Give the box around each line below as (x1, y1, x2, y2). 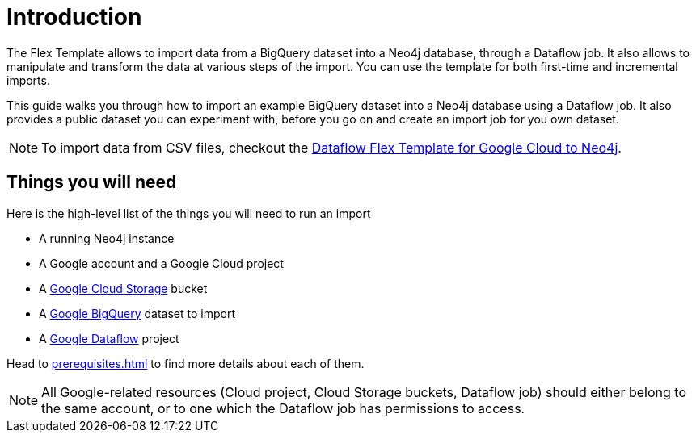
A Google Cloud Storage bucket (39, 281, 208, 295)
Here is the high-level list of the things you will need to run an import (6, 206, 371, 220)
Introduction (6, 3, 142, 31)
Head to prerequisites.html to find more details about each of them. (6, 356, 365, 370)
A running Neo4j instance (39, 231, 175, 245)
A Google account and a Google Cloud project (39, 256, 284, 270)
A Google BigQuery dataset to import (39, 306, 235, 320)
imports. (6, 73, 50, 87)
